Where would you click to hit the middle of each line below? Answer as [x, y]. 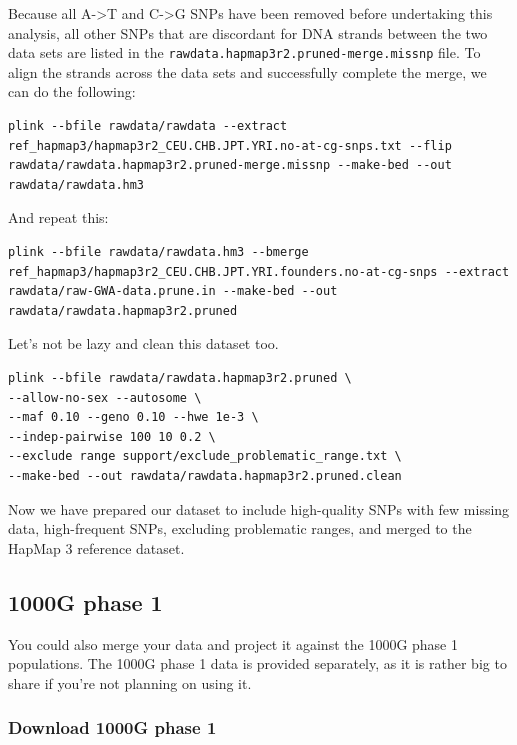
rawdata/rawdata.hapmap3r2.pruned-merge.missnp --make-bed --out [230, 165]
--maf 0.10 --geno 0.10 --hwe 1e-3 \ [133, 417]
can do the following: [72, 91]
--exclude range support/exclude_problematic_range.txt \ [205, 456]
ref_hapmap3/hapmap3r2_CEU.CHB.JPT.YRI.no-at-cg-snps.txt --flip [230, 145]
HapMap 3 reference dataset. [96, 547]
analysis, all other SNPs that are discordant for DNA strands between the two [248, 32]
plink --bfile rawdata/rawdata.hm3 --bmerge [158, 252]
